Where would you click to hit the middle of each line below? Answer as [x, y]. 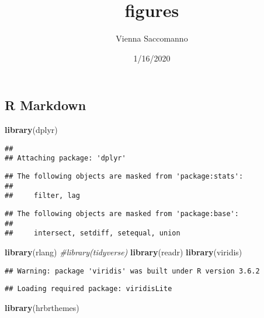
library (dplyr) [31, 130]
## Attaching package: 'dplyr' [65, 158]
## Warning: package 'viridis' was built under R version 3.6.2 [132, 271]
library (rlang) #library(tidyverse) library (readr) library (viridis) [124, 252]
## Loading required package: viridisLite [88, 289]
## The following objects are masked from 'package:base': [122, 214]
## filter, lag [42, 196]
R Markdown [46, 105]
